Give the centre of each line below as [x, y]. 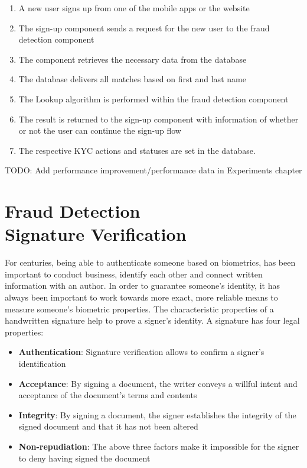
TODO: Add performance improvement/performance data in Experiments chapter [153, 170]
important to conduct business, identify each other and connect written [134, 274]
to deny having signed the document [84, 458]
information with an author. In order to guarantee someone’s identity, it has [142, 285]
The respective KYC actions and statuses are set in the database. [137, 150]
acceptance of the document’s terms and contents [108, 395]
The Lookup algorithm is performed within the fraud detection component [153, 99]
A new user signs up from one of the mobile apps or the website [134, 8]
